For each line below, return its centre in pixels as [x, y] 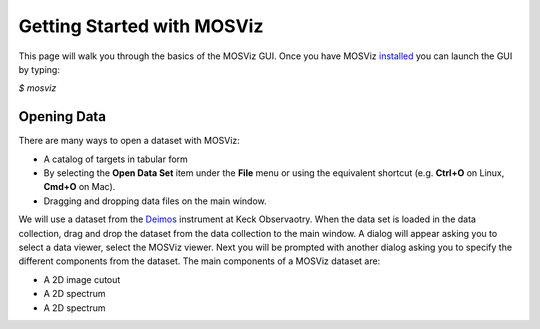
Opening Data [62, 116]
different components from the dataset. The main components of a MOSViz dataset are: [199, 261]
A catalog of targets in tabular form [116, 159]
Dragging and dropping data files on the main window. [155, 201]
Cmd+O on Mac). [79, 187]
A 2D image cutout [82, 279]
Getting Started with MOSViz [141, 26]
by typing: [39, 69]
